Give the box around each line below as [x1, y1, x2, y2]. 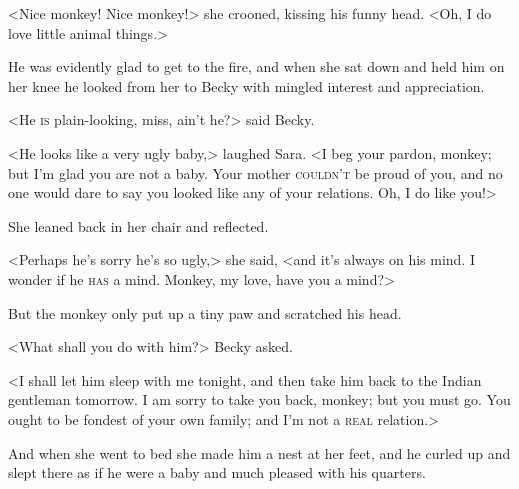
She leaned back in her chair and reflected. [8, 215, 269, 236]
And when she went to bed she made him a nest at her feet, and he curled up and [8, 442, 511, 463]
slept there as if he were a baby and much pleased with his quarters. [8, 462, 426, 483]
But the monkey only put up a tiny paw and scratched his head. [8, 302, 402, 323]
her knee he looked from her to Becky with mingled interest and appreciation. [8, 75, 485, 96]
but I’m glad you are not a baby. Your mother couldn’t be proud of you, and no [8, 162, 503, 183]
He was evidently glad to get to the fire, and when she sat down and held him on [8, 56, 505, 77]
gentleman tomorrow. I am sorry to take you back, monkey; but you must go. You [8, 389, 511, 410]
